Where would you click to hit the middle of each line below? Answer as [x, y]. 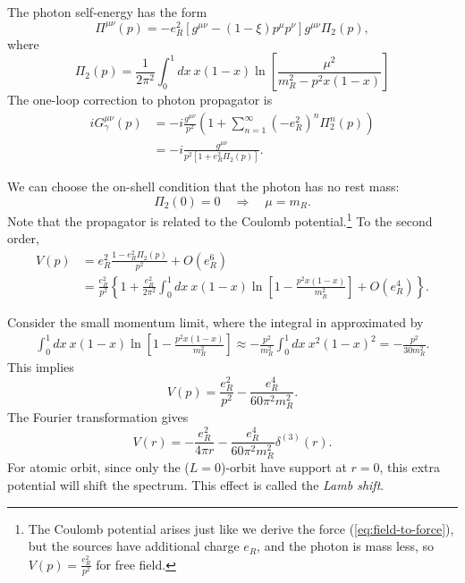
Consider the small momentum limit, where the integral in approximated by [216, 321]
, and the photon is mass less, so [346, 546]
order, [23, 238]
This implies [41, 367]
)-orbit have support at [283, 467]
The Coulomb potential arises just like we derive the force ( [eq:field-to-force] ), [241, 528]
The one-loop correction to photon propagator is [140, 100]
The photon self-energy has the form [107, 12]
